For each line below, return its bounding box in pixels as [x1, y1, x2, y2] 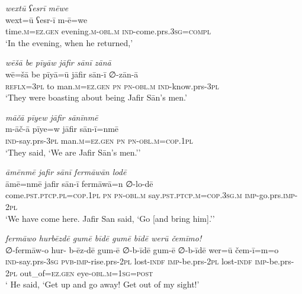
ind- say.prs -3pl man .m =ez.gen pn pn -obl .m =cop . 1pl [5, 134, 193, 146]
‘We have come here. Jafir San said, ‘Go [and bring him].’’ [5, 212, 215, 224]
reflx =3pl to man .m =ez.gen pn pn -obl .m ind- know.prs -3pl [5, 79, 219, 92]
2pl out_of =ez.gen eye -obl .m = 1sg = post [5, 266, 153, 279]
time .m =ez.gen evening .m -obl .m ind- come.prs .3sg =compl [5, 25, 211, 37]
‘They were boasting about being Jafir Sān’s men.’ [5, 91, 187, 104]
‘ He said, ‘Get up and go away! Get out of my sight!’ [5, 278, 200, 290]
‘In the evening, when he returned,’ [5, 36, 133, 49]
